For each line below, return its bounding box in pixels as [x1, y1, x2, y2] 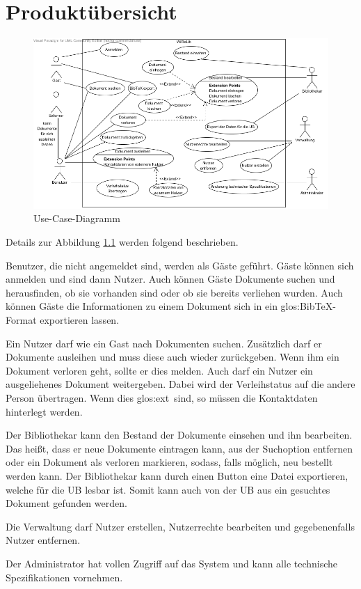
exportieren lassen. [40, 313, 120, 327]
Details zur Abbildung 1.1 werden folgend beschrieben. [6, 235, 239, 249]
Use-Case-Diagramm [33, 211, 120, 226]
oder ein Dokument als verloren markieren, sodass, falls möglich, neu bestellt [6, 455, 333, 469]
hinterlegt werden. [6, 404, 83, 418]
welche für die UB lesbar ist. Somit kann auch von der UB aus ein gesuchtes [6, 482, 330, 496]
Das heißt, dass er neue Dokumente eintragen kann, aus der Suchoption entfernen [6, 441, 353, 455]
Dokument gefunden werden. [6, 496, 127, 510]
